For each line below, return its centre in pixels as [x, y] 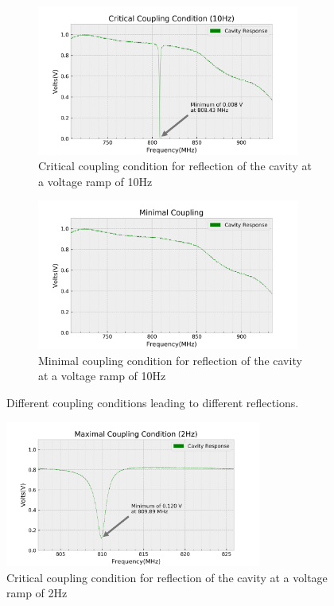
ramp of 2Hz [37, 593]
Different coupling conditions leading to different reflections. [153, 402]
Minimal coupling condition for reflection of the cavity [170, 360]
